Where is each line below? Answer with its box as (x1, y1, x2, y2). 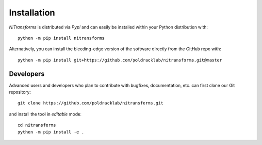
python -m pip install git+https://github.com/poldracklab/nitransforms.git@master (17, 57, 223, 63)
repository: (9, 89, 31, 95)
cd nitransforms (17, 122, 56, 128)
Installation (9, 7, 55, 18)
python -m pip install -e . (17, 129, 84, 135)
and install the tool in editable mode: (9, 111, 82, 117)
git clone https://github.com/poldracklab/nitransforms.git (17, 101, 164, 106)
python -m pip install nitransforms (17, 35, 105, 41)
